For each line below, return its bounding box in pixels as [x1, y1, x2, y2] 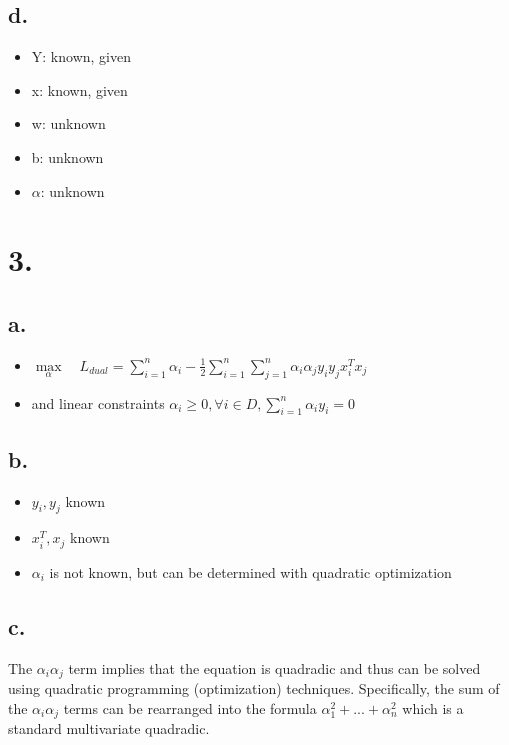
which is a [402, 697, 464, 718]
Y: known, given [31, 46, 131, 67]
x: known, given [31, 79, 128, 100]
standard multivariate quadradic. [8, 718, 210, 739]
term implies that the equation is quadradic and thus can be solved [68, 657, 481, 678]
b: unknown [31, 146, 104, 167]
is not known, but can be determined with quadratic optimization [49, 561, 452, 582]
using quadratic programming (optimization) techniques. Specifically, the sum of [8, 678, 500, 699]
